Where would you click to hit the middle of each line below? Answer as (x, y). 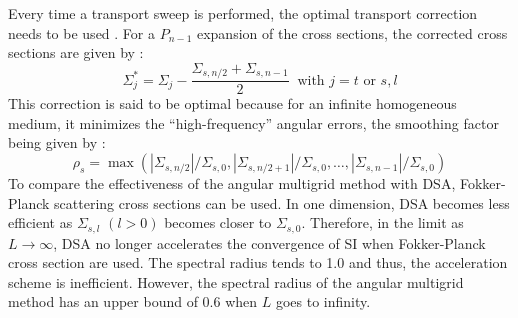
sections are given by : (76, 52)
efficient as (40, 222)
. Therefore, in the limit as (382, 222)
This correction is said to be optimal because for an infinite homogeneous (232, 103)
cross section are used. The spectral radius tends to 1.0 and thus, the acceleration (258, 262)
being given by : (57, 142)
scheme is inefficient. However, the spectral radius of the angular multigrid (236, 281)
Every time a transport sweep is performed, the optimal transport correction (243, 13)
